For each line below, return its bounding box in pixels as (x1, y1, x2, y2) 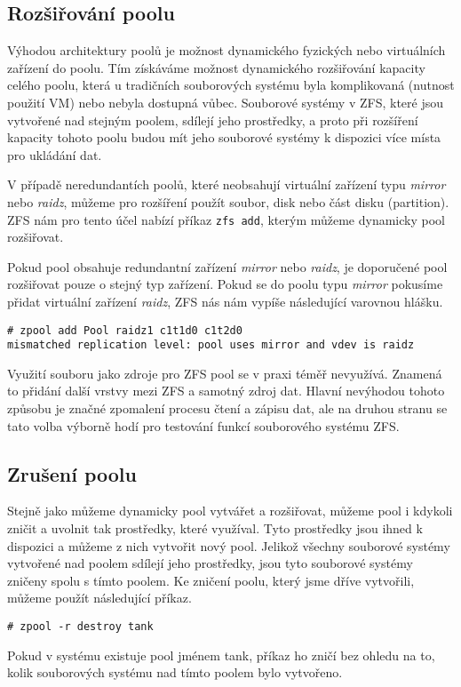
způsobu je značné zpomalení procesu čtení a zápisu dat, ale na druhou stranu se (7, 399, 448, 418)
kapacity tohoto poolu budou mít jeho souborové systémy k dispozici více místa (7, 128, 441, 147)
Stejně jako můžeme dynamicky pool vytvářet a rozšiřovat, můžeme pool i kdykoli (7, 501, 453, 520)
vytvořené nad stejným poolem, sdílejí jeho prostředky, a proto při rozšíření (7, 110, 418, 129)
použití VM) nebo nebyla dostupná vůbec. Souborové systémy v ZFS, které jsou (7, 92, 444, 111)
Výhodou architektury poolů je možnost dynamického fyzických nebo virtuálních (7, 41, 446, 60)
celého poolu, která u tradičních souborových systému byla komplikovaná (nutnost (7, 76, 455, 94)
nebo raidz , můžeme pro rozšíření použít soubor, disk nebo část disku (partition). (7, 192, 449, 211)
